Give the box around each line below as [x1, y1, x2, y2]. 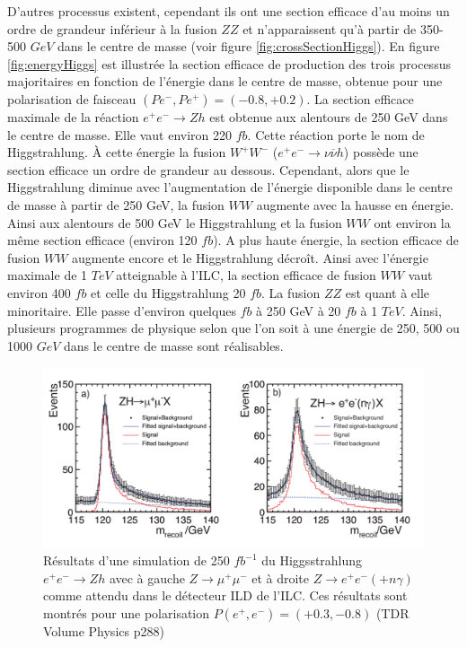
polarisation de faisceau [7, 89, 137, 108]
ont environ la [374, 213, 451, 232]
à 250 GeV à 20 [256, 301, 341, 319]
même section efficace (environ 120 [7, 231, 198, 249]
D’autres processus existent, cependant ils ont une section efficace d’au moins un [7, 2, 450, 20]
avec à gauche [109, 568, 185, 587]
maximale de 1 [7, 266, 88, 284]
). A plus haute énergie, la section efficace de [213, 231, 459, 249]
